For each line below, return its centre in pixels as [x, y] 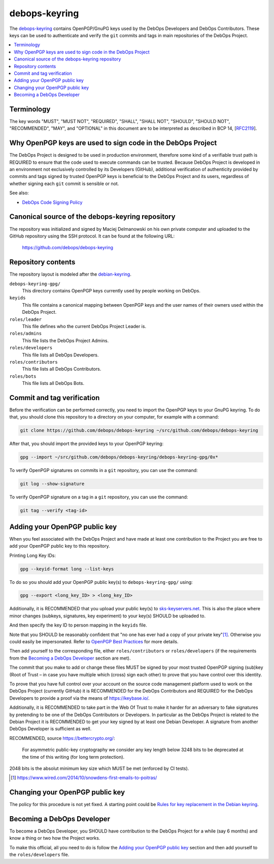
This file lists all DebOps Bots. [53, 383]
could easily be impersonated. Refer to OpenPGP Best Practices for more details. [94, 642]
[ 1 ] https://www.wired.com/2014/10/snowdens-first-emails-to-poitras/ [84, 778]
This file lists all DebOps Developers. [60, 355]
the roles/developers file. [39, 855]
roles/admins [26, 334]
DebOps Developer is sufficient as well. [50, 729]
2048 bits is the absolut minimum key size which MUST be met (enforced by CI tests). [99, 768]
